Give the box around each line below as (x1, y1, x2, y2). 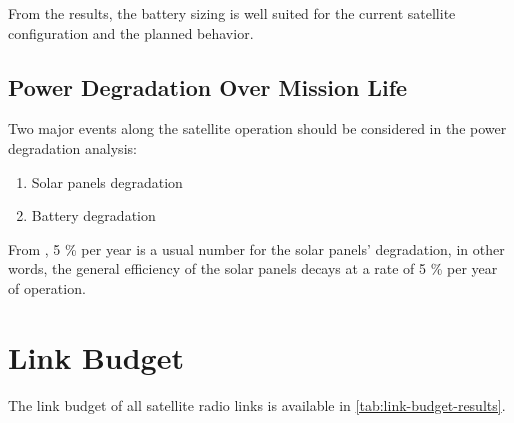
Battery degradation (31, 205, 156, 226)
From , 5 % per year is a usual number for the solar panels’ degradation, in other (8, 238, 505, 259)
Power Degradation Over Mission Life (8, 71, 408, 102)
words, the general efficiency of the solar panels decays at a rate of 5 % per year (8, 258, 498, 279)
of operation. (8, 277, 86, 298)
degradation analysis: (8, 137, 137, 158)
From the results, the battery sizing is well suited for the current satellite (8, 3, 456, 23)
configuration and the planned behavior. (8, 22, 254, 43)
